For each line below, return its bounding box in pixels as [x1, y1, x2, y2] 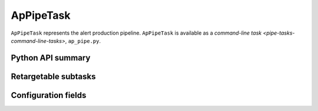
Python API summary [11, 53, 91, 63]
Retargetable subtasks [11, 71, 97, 82]
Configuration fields [11, 90, 87, 100]
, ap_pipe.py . [65, 37, 101, 44]
